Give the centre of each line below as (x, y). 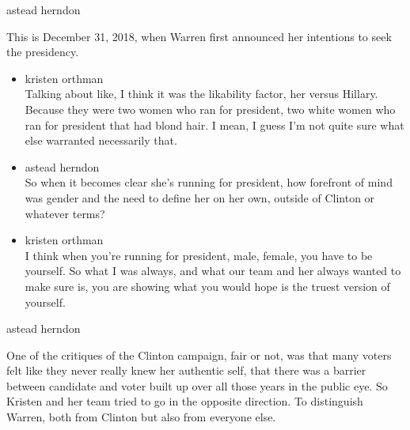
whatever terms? (65, 213)
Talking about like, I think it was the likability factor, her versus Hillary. (201, 94)
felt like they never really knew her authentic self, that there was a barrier (186, 370)
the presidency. (43, 52)
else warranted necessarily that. (101, 140)
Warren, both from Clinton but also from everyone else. (141, 417)
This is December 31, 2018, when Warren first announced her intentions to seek (199, 36)
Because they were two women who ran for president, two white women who (210, 109)
